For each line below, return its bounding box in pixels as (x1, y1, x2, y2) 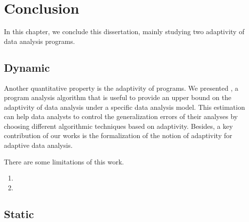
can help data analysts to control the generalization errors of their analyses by (4, 111, 238, 121)
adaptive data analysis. (4, 140, 73, 150)
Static (4, 206, 34, 221)
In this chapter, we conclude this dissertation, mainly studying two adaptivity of (4, 26, 245, 37)
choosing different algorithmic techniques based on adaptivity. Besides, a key (4, 121, 233, 131)
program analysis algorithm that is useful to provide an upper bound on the (4, 92, 231, 102)
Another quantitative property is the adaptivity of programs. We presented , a (4, 82, 239, 93)
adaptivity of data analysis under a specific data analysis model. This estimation (4, 101, 245, 112)
